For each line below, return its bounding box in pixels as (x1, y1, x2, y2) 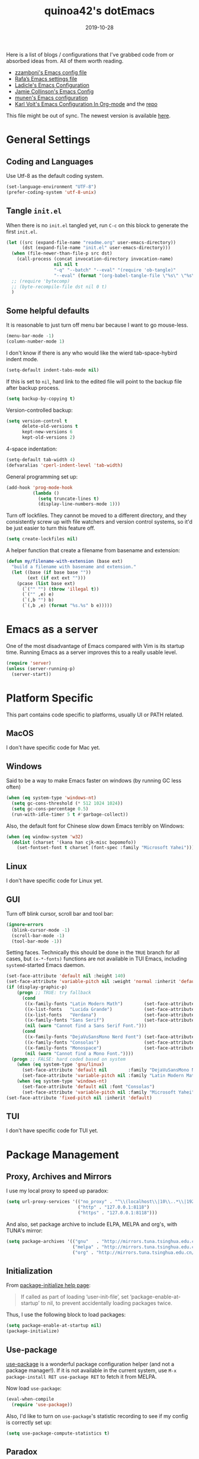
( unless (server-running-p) (6, 665, 76, 672)
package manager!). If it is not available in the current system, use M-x (6, 1367, 176, 1374)
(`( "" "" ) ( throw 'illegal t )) (21, 586, 99, 592)
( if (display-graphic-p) (6, 984, 68, 990)
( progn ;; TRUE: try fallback (17, 990, 92, 996)
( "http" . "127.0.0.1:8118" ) (78, 1204, 150, 1210)
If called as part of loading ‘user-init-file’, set (20, 1293, 129, 1301)
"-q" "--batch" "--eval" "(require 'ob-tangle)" (53, 267, 176, 273)
